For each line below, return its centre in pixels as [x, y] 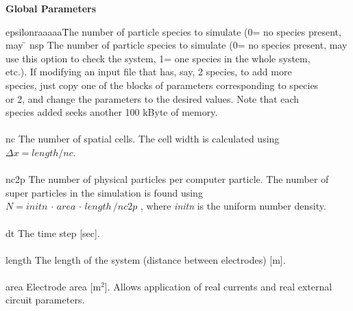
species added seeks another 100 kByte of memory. [112, 112]
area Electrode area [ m [53, 286]
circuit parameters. [45, 300]
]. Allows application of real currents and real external [218, 286]
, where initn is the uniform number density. [233, 206]
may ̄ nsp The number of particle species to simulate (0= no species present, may [176, 45]
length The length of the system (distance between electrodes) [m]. [146, 259]
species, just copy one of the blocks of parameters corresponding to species [162, 85]
